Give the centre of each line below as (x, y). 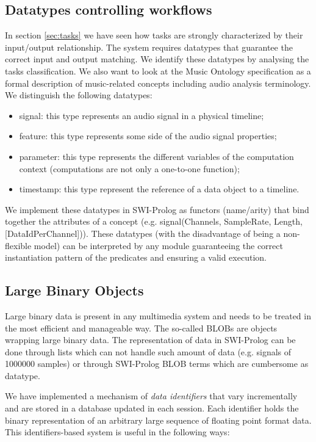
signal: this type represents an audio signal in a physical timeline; (142, 115)
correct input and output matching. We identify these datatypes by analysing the (157, 59)
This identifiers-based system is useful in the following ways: (117, 432)
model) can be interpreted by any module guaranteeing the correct (158, 245)
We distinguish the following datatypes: (79, 95)
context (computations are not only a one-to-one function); (129, 168)
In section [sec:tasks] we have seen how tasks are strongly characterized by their (154, 35)
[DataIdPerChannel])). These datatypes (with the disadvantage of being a (143, 233)
